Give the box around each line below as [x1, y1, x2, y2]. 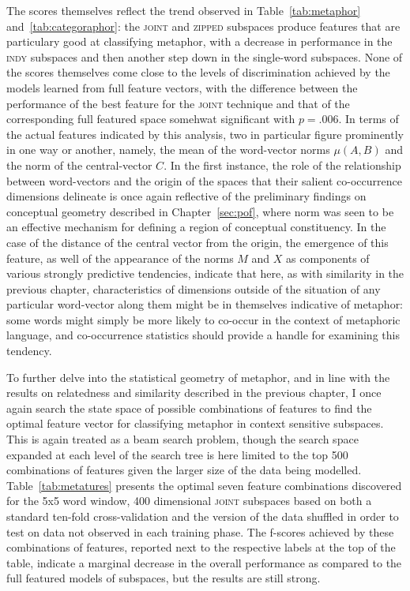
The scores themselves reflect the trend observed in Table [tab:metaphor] [6, 2, 361, 18]
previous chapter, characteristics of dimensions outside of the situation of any [6, 280, 381, 297]
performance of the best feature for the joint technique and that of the [6, 95, 350, 111]
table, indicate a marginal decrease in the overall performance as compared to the [6, 554, 402, 570]
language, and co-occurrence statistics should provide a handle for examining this [6, 327, 400, 343]
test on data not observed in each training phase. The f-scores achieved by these [6, 523, 394, 540]
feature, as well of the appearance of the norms [6, 249, 234, 266]
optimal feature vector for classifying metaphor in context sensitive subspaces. [6, 415, 384, 432]
